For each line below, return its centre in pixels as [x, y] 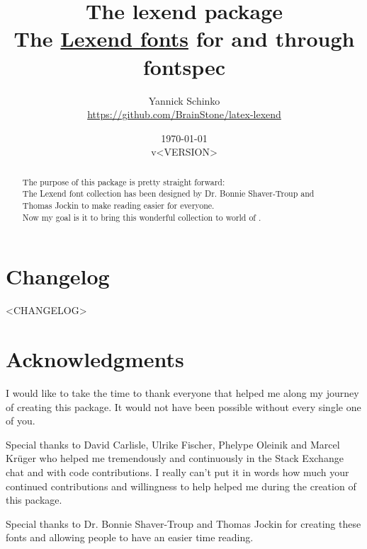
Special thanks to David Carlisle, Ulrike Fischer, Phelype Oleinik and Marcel [173, 444]
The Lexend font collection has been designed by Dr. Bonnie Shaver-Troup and [168, 193]
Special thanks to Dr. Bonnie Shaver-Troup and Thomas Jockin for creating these [183, 523]
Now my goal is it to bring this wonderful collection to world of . [142, 217]
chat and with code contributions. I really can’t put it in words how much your [177, 472]
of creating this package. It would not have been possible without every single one [183, 406]
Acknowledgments [95, 359]
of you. [21, 421]
